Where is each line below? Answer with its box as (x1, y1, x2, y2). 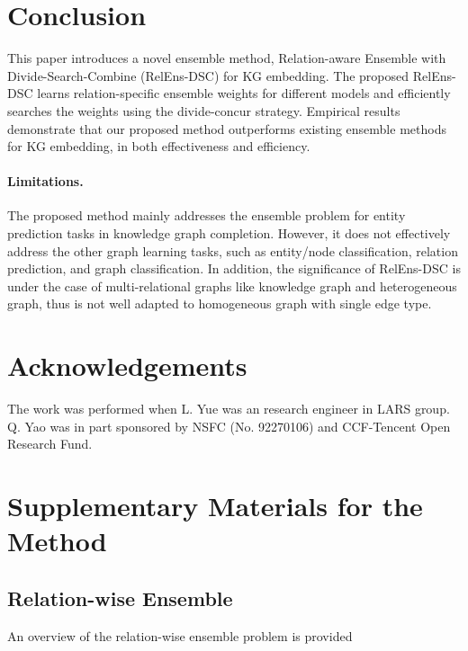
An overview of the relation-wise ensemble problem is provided (7, 626, 353, 645)
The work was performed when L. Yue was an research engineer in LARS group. (7, 399, 450, 418)
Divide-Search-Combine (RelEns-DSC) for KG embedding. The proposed (7, 66, 409, 85)
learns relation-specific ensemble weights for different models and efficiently (37, 84, 451, 103)
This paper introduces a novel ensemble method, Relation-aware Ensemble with (7, 49, 446, 67)
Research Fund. (7, 434, 93, 453)
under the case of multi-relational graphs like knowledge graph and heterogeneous (7, 276, 457, 295)
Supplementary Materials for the (7, 487, 423, 524)
